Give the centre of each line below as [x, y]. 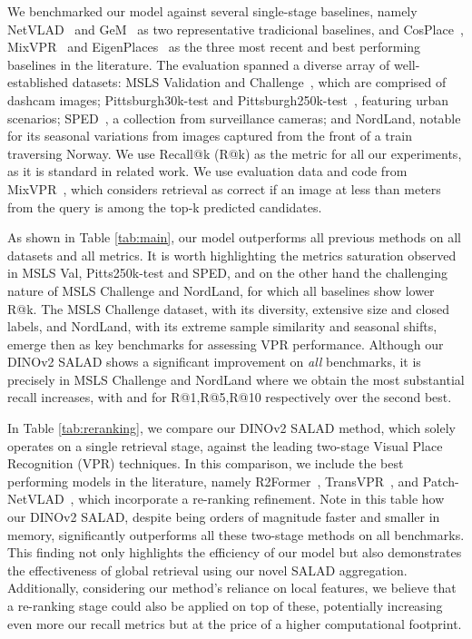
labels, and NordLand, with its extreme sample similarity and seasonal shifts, [222, 326]
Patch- [441, 481]
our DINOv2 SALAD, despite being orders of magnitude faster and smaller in [224, 517]
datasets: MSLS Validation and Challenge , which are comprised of [259, 82]
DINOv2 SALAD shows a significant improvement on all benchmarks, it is [214, 362]
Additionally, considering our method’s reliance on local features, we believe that [232, 588]
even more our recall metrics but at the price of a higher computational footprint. [235, 623]
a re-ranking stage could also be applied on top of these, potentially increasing [225, 605]
